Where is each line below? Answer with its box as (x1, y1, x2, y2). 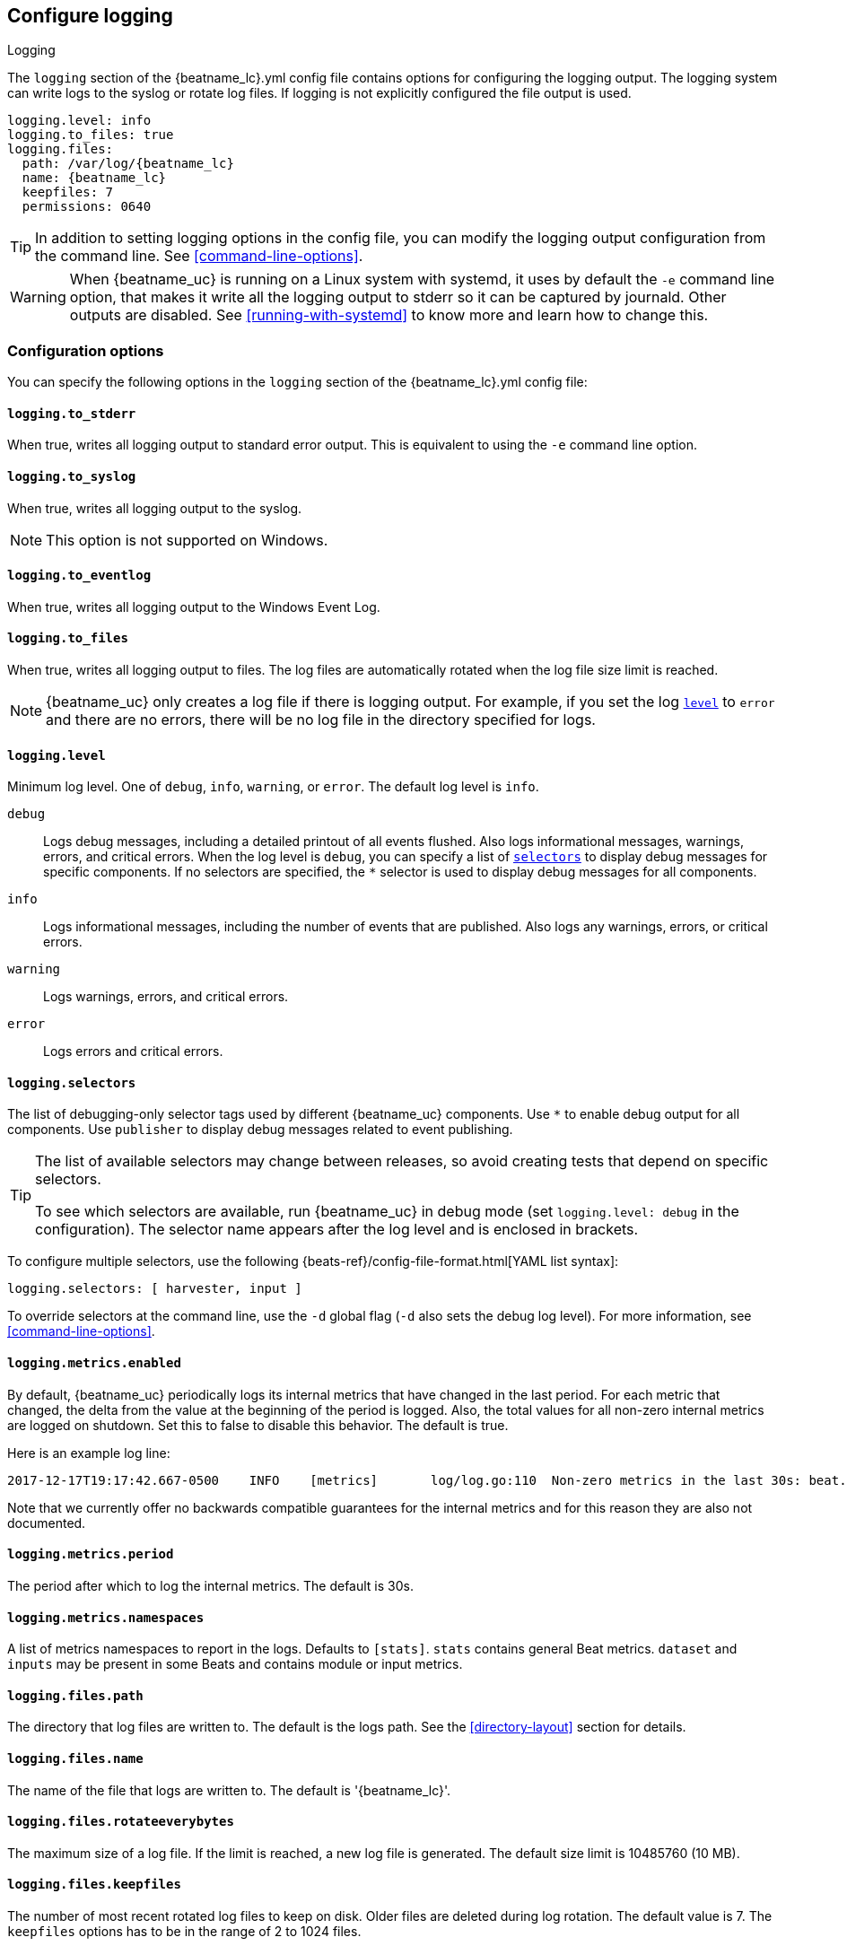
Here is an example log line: (7, 1444, 170, 1461)
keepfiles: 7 (22, 185, 114, 200)
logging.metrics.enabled (7, 1356, 181, 1371)
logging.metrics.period (7, 1547, 174, 1562)
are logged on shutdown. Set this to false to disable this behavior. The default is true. (7, 1417, 509, 1433)
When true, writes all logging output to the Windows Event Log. (7, 598, 380, 615)
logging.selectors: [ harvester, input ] (7, 1281, 302, 1296)
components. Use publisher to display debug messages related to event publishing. (7, 1121, 513, 1138)
